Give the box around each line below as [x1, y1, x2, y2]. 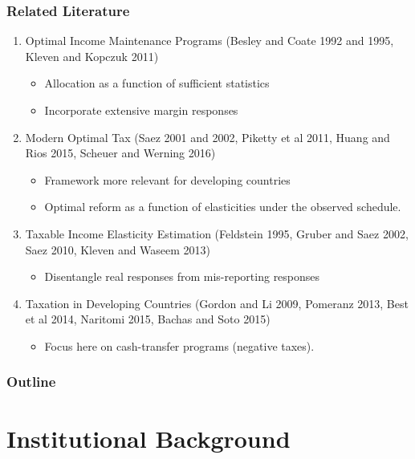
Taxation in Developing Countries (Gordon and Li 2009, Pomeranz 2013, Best [25, 294, 409, 311]
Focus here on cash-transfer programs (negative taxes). [44, 337, 315, 354]
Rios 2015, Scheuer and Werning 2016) [25, 144, 216, 161]
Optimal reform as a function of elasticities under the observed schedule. [44, 198, 401, 215]
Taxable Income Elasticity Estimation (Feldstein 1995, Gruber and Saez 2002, [25, 225, 409, 242]
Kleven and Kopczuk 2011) [25, 47, 159, 64]
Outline [6, 372, 56, 392]
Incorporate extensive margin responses [44, 102, 238, 118]
